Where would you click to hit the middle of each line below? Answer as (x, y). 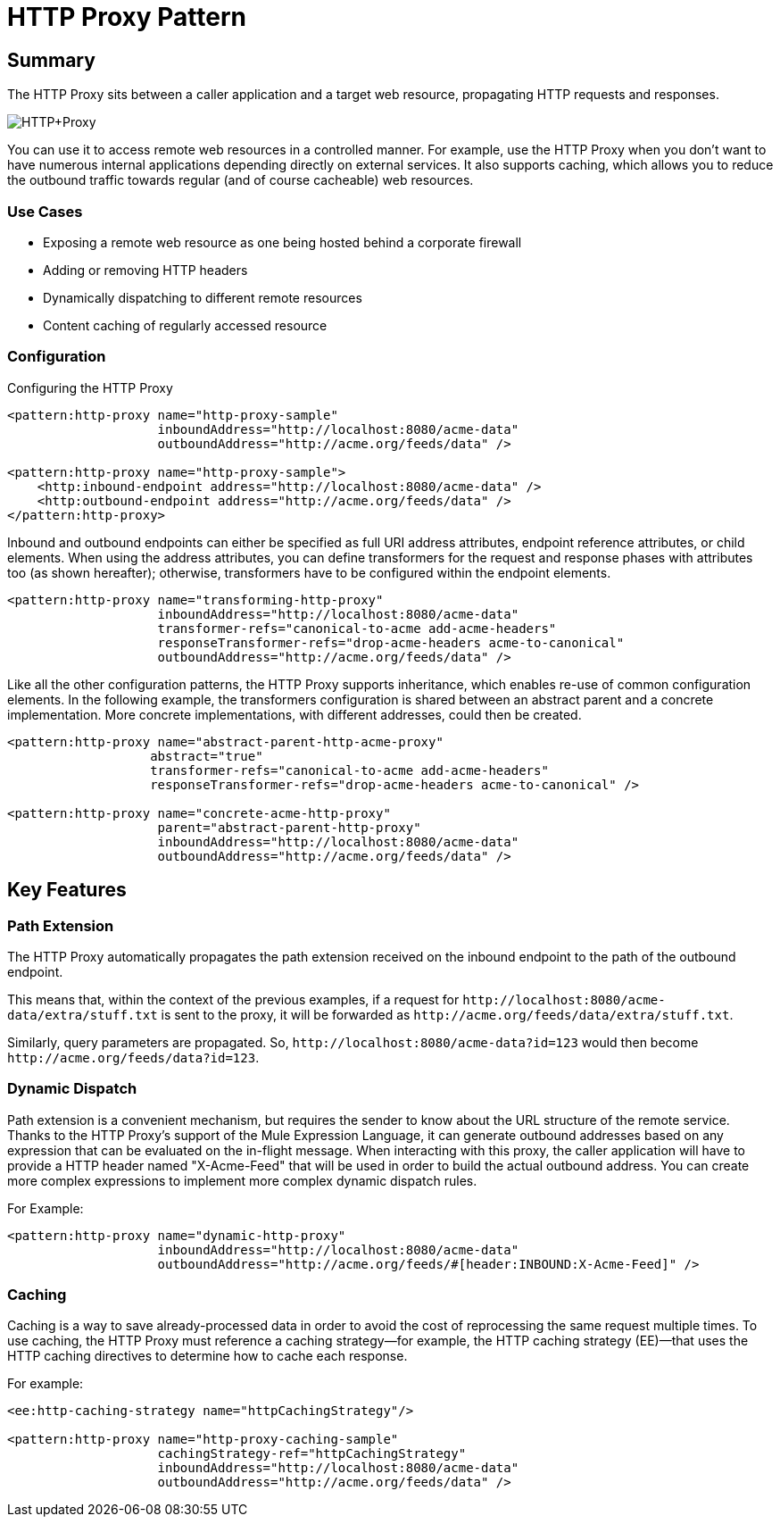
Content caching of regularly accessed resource (185, 325)
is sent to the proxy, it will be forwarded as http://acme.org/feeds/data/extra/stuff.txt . (447, 1014)
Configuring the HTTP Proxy (90, 387)
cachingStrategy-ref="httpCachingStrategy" (312, 1454)
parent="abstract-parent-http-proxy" (289, 827)
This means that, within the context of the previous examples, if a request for (233, 999)
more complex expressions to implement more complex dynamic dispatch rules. (242, 1180)
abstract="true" (207, 756)
